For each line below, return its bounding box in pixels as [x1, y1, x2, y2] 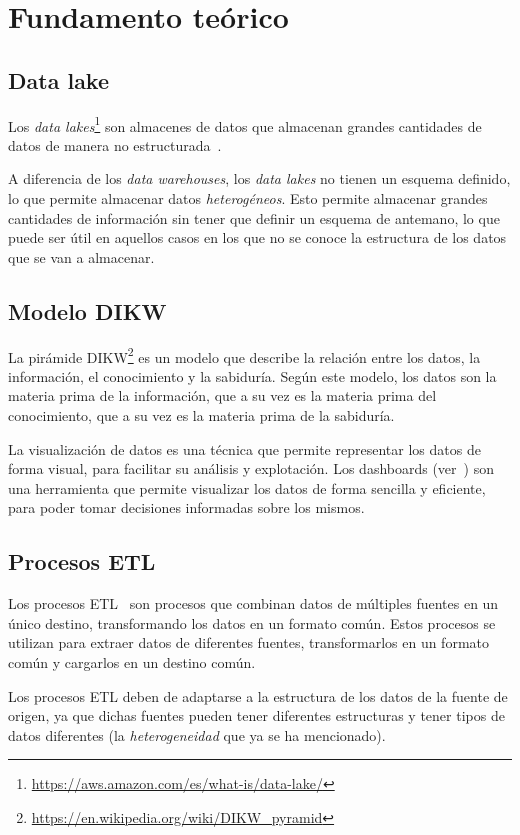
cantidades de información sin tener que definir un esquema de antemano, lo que [8, 207, 500, 228]
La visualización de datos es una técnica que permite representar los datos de [8, 438, 481, 459]
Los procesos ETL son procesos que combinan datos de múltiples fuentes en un [8, 593, 499, 614]
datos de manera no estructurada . [8, 134, 222, 155]
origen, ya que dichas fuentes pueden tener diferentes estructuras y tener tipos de [8, 705, 505, 726]
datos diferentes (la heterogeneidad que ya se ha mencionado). [8, 724, 386, 745]
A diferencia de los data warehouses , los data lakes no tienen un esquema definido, [8, 168, 511, 189]
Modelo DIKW [8, 295, 167, 326]
